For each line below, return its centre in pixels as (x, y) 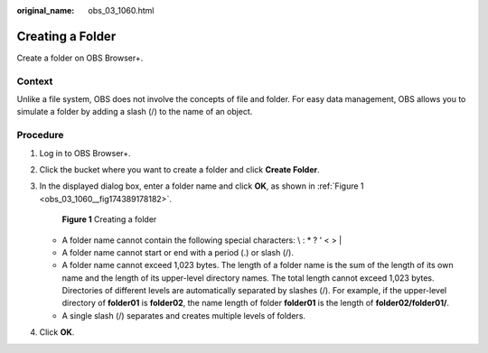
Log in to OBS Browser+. (85, 153)
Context (35, 81)
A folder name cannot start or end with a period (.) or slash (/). (178, 252)
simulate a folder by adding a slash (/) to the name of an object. (135, 112)
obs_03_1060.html (121, 10)
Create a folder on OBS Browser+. (80, 58)
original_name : (46, 10)
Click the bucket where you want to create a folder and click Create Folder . (179, 169)
